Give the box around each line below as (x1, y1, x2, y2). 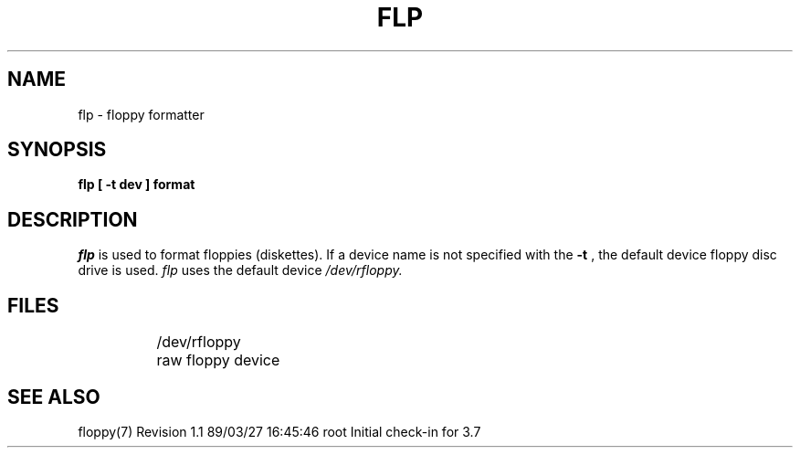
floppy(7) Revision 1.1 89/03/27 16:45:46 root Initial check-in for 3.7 (78, 423, 481, 439)
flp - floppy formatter (78, 106, 205, 122)
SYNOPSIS (7, 138, 107, 162)
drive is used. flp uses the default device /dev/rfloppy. (78, 262, 403, 279)
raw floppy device (156, 351, 280, 370)
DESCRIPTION (7, 207, 138, 231)
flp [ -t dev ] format (78, 176, 195, 193)
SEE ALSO (7, 385, 100, 408)
